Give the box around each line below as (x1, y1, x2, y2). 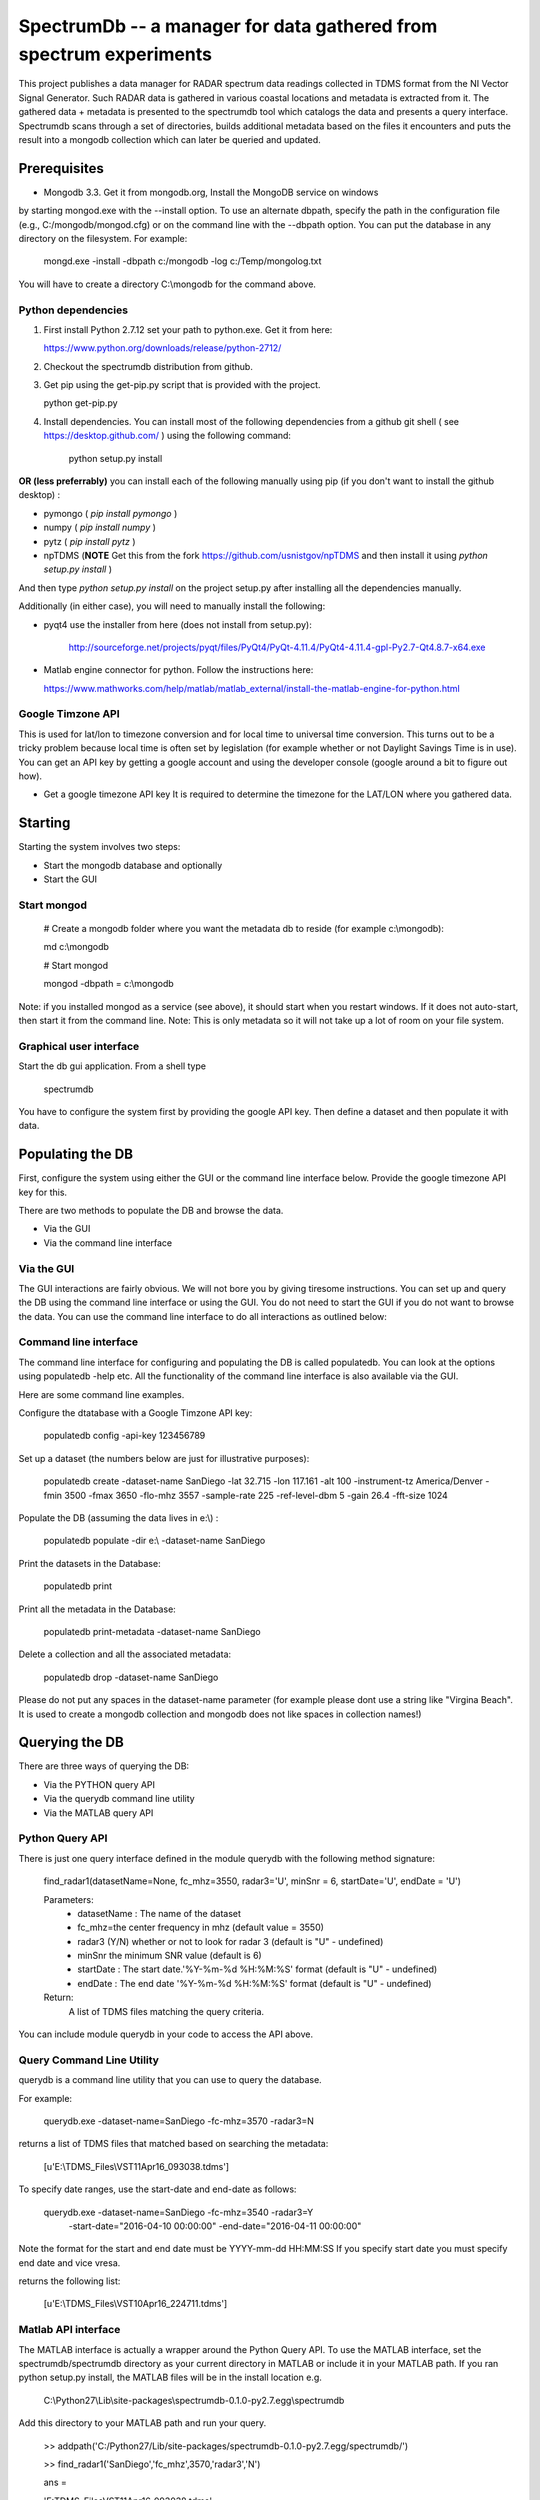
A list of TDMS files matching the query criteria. (68, 2005, 265, 2017)
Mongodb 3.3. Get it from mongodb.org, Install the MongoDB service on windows (43, 186, 379, 198)
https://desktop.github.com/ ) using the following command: (43, 430, 292, 442)
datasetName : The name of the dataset (77, 1907, 242, 1919)
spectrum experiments (18, 43, 212, 65)
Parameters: (43, 1893, 94, 1905)
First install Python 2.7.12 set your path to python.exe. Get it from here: (43, 323, 333, 335)
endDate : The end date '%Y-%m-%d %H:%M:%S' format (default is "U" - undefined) (77, 1977, 432, 1989)
